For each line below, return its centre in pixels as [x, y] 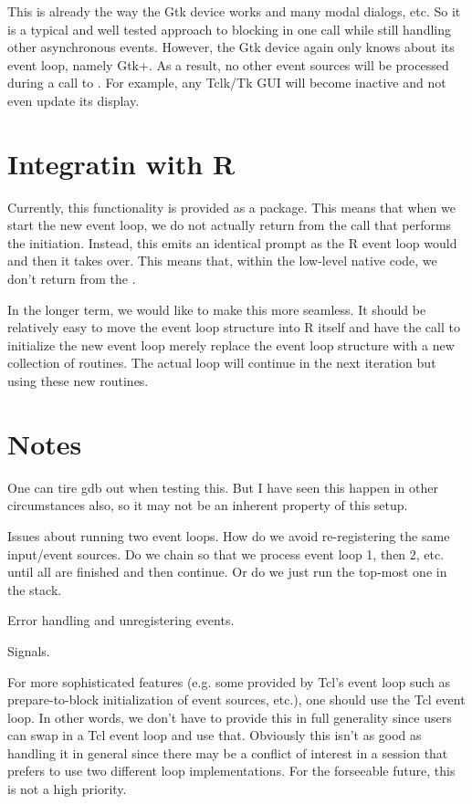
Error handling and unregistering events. [121, 620]
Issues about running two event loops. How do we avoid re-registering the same [229, 535]
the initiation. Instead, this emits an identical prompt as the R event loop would [232, 242]
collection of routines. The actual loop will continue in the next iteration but [222, 363]
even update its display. [73, 100]
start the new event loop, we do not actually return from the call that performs [230, 225]
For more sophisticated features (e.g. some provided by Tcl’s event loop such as [229, 681]
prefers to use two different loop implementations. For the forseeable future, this [231, 771]
